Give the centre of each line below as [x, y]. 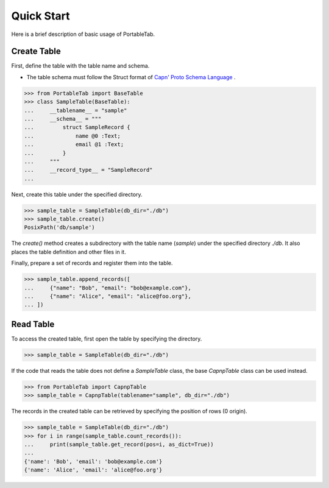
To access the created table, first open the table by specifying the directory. [107, 339]
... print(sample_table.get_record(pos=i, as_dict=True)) [119, 444]
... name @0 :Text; [73, 136]
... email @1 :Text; [74, 144]
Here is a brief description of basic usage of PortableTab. [83, 34]
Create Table [36, 51]
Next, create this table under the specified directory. [77, 194]
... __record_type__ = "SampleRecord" [88, 170]
